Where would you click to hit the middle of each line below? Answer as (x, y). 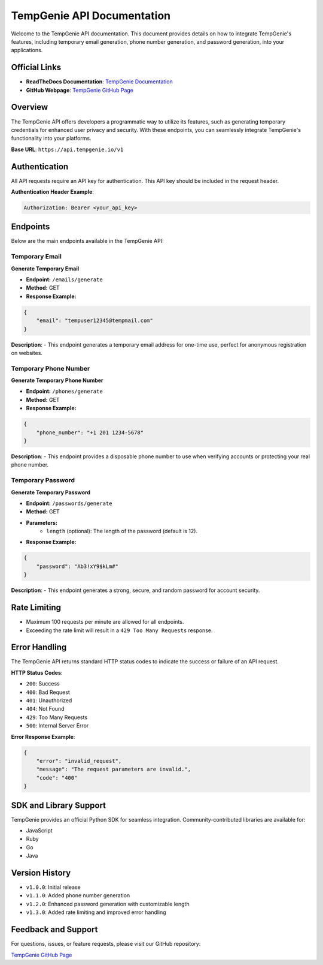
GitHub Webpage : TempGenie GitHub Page (80, 90)
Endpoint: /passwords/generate (69, 503)
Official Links (36, 67)
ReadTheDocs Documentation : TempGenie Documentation (99, 82)
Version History (41, 873)
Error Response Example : (43, 736)
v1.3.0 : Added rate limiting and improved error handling (96, 912)
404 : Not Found (45, 709)
